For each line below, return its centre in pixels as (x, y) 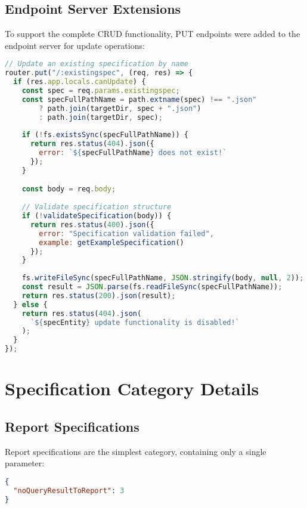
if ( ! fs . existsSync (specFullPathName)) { (105, 135)
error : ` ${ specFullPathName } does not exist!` (133, 153)
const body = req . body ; (69, 189)
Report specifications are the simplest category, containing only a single (136, 451)
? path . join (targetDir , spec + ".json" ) (120, 108)
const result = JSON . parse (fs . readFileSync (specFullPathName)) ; (152, 287)
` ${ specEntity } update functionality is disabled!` (135, 322)
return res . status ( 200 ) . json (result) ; (99, 295)
